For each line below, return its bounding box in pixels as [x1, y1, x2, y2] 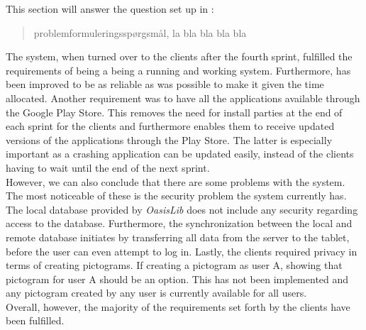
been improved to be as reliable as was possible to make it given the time [6, 77, 324, 92]
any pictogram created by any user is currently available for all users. [6, 285, 307, 300]
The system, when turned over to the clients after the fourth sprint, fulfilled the [6, 49, 353, 64]
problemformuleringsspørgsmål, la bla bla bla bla [33, 25, 247, 40]
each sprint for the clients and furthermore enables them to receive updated [6, 119, 335, 133]
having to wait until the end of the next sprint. [6, 160, 210, 175]
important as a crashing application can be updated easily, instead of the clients [6, 146, 354, 161]
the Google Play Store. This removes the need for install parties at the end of [6, 104, 343, 119]
